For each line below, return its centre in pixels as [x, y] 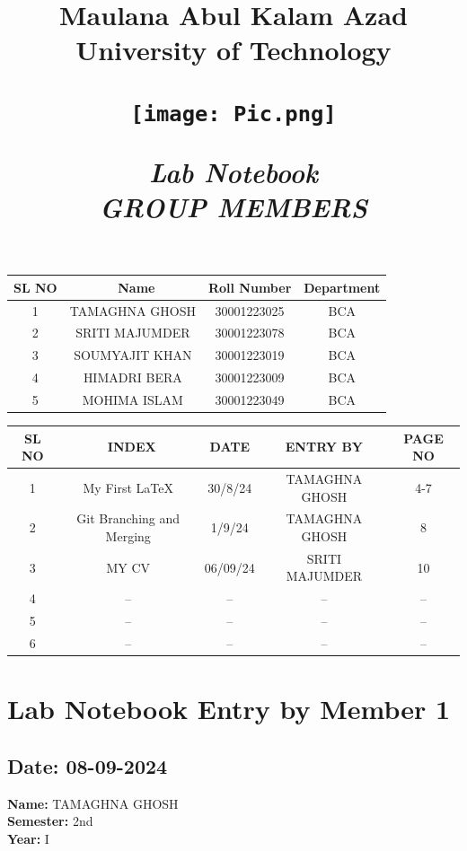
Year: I [28, 838]
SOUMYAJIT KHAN [133, 355]
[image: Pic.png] [233, 114]
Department [342, 287]
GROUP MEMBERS [233, 207]
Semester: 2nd [50, 821]
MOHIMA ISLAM [132, 399]
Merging [128, 536]
